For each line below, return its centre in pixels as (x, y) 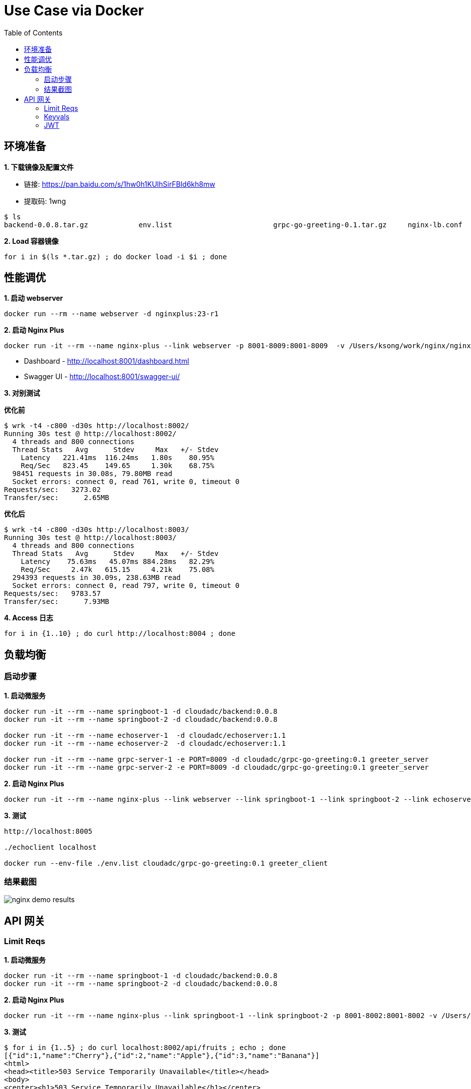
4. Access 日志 (29, 618)
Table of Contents (33, 32)
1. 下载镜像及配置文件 (39, 167)
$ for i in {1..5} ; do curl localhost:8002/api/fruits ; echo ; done (145, 1047)
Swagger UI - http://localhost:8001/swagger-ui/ (102, 377)
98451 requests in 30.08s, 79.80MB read (92, 474)
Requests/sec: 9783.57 (52, 594)
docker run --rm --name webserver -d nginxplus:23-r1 (111, 314)
